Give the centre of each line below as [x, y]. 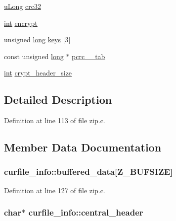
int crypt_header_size [38, 73]
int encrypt [21, 23]
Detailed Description [58, 100]
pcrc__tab [88, 56]
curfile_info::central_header [86, 212]
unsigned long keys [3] [37, 39]
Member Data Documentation [83, 147]
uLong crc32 [22, 6]
